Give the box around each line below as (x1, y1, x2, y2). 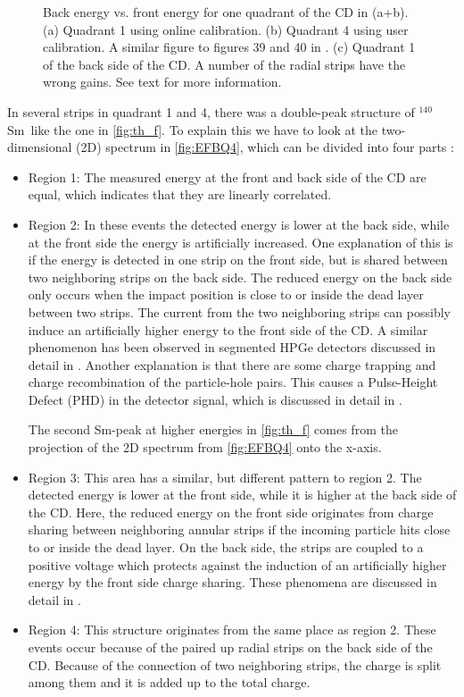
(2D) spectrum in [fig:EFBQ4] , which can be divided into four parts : (76, 138, 454, 156)
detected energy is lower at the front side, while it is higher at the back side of (28, 485, 457, 504)
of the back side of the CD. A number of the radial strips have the (43, 55, 406, 73)
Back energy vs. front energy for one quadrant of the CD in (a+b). (43, 3, 409, 21)
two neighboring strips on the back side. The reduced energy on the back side (28, 267, 452, 286)
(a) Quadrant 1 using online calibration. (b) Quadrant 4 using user (43, 20, 409, 38)
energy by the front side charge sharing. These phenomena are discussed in (28, 573, 437, 592)
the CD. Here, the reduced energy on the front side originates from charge (28, 502, 434, 521)
